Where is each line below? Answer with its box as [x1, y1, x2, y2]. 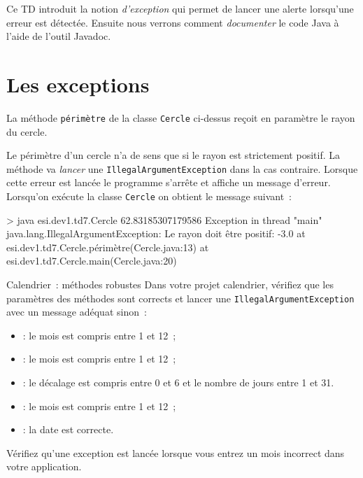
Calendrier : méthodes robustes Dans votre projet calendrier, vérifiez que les [6, 277, 334, 292]
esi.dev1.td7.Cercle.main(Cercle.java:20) [6, 253, 177, 268]
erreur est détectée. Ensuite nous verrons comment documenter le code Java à [6, 15, 339, 29]
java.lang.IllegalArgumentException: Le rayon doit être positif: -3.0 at [6, 226, 306, 241]
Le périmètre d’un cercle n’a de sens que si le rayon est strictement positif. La [6, 148, 340, 162]
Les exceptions [6, 69, 150, 98]
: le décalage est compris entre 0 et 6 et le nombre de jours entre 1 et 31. [22, 375, 334, 390]
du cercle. [6, 124, 48, 139]
